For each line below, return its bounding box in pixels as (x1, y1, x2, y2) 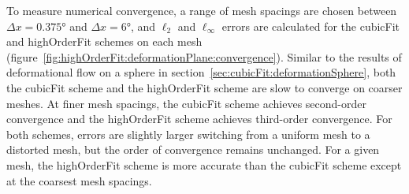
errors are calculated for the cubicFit (221, 17, 400, 34)
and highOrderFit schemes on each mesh (6, 33, 203, 50)
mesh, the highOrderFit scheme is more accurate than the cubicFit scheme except (6, 156, 402, 173)
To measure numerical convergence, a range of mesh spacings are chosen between (6, 2, 397, 18)
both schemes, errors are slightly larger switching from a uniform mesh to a (6, 125, 370, 142)
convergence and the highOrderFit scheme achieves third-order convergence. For (6, 110, 392, 127)
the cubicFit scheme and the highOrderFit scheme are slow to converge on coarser (6, 79, 403, 95)
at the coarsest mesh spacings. (6, 172, 152, 188)
